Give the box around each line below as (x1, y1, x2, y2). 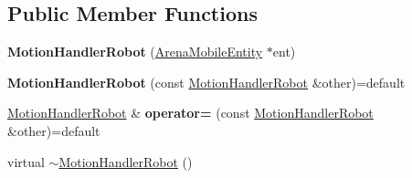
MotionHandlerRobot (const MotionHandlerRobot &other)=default (7, 72, 406, 91)
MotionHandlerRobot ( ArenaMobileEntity (7, 42, 263, 61)
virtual (7, 152, 45, 171)
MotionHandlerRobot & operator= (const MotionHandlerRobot (7, 103, 374, 122)
